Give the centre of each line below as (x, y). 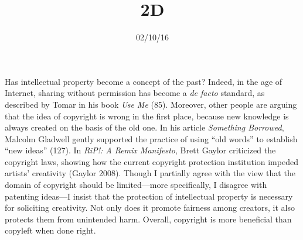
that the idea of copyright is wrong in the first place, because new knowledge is (147, 116)
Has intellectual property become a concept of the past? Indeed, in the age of (144, 81)
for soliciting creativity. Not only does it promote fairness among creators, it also (150, 208)
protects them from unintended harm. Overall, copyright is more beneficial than (148, 219)
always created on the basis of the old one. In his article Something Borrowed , (144, 127)
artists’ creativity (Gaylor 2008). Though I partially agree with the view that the (150, 173)
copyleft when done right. (50, 230)
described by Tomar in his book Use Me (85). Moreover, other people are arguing (151, 104)
